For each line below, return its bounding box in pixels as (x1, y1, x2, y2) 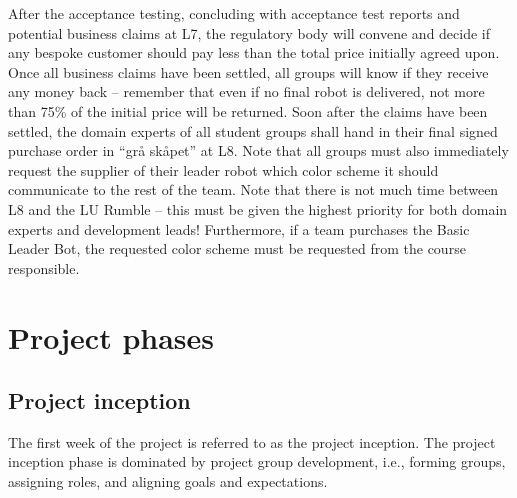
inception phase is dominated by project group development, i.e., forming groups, (8, 451, 506, 472)
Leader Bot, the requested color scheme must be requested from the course (8, 238, 466, 259)
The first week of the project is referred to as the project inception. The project (8, 431, 496, 452)
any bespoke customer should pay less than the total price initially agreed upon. (8, 42, 500, 63)
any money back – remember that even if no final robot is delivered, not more (8, 81, 485, 102)
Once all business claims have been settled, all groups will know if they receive (8, 61, 489, 82)
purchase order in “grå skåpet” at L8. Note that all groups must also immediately (8, 140, 509, 161)
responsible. (8, 257, 80, 278)
